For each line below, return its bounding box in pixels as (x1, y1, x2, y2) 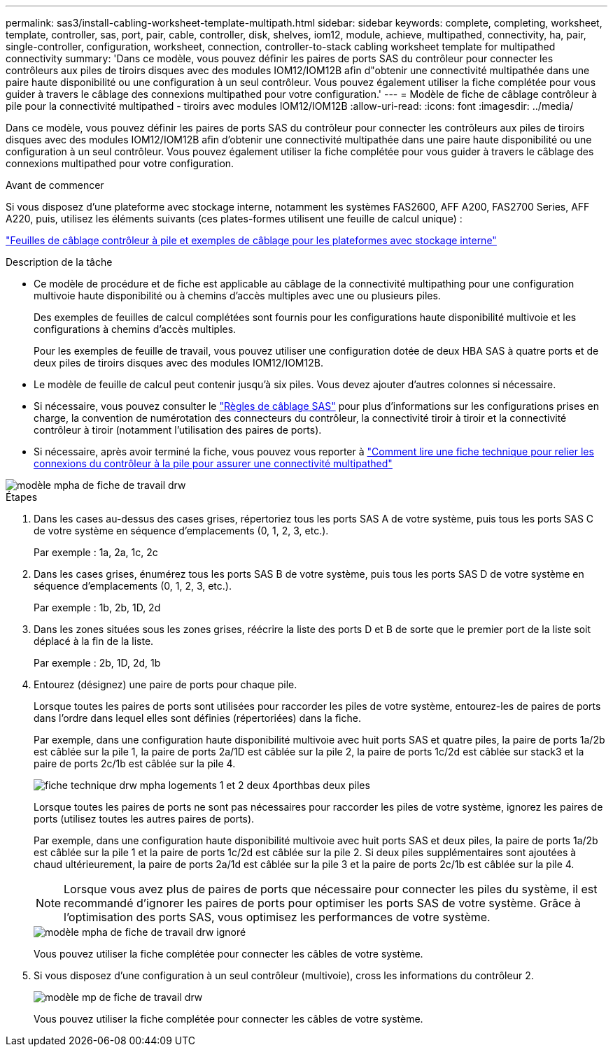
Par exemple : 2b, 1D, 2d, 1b (34, 657, 161, 669)
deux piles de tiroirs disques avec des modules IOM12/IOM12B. (34, 357, 323, 369)
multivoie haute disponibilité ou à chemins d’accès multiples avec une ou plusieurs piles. (34, 290, 441, 301)
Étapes (6, 491, 38, 503)
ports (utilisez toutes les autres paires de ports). (34, 813, 255, 825)
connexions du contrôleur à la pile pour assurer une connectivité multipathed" (34, 457, 393, 469)
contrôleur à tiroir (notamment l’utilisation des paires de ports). (34, 424, 322, 436)
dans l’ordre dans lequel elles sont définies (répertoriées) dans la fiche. (34, 712, 361, 724)
